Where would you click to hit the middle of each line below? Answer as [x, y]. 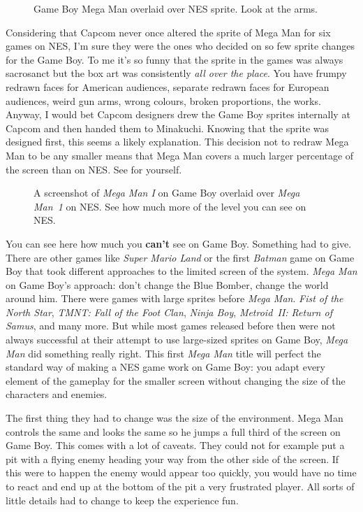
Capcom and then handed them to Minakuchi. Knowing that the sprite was [167, 128]
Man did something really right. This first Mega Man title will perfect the [163, 353]
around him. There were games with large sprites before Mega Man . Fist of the [175, 298]
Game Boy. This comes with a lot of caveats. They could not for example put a [175, 445]
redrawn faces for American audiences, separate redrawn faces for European [168, 86]
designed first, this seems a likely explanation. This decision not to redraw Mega [177, 142]
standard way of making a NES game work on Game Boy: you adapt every [165, 367]
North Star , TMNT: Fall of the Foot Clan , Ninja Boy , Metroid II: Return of [169, 312]
